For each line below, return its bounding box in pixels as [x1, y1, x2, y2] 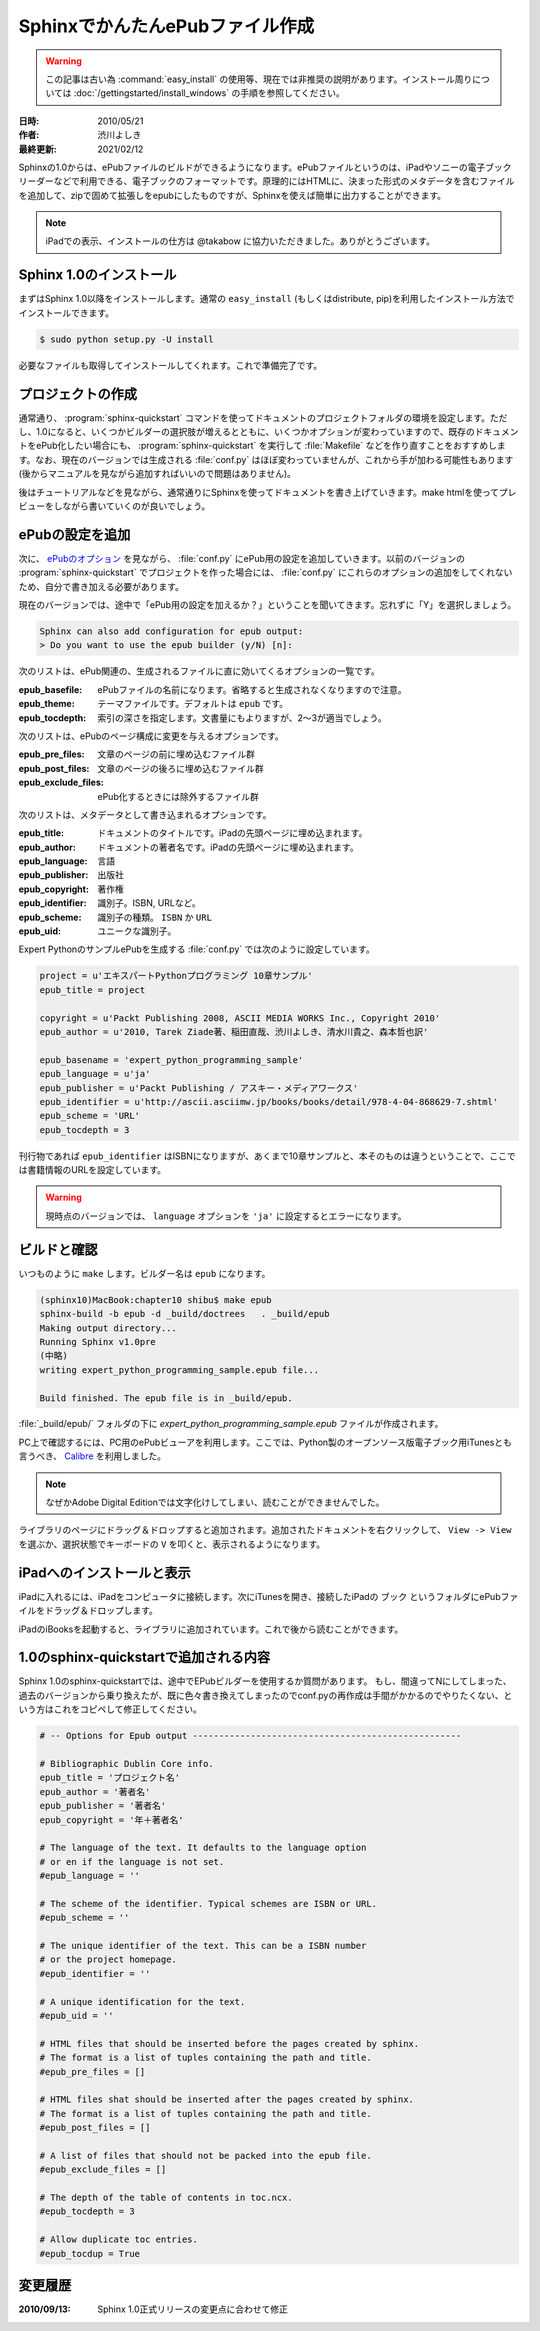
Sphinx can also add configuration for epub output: [39, 626, 304, 637]
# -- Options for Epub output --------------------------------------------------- [39, 1730, 462, 1742]
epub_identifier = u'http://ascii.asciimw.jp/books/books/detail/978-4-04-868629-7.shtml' [39, 1096, 499, 1107]
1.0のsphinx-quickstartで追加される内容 [18, 1649, 270, 1666]
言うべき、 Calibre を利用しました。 [18, 1450, 167, 1462]
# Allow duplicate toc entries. [39, 2234, 199, 2245]
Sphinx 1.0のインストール [18, 266, 177, 284]
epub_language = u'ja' [39, 1068, 151, 1080]
